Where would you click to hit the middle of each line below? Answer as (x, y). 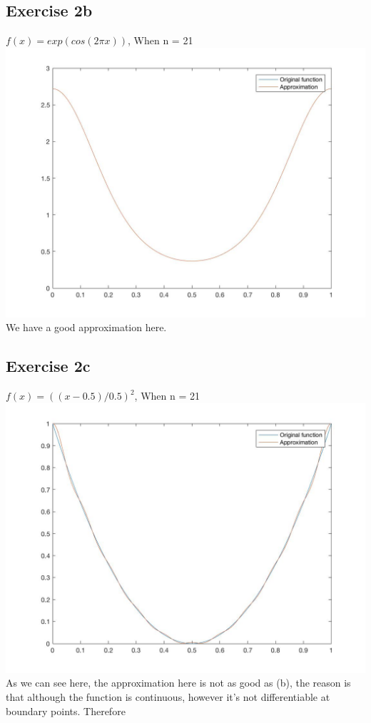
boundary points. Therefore (66, 711)
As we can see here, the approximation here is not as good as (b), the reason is (178, 683)
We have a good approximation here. (86, 327)
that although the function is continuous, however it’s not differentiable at (168, 696)
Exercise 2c (48, 366)
